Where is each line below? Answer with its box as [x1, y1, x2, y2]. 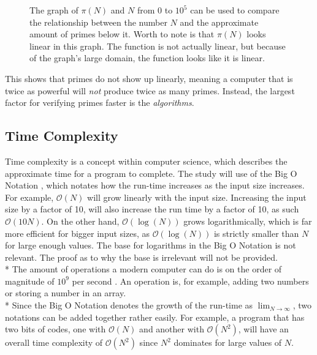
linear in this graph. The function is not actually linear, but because [29, 39, 286, 52]
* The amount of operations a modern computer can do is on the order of [5, 263, 282, 275]
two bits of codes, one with [5, 323, 106, 335]
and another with [139, 323, 204, 335]
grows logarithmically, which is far [183, 214, 312, 227]
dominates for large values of [174, 336, 282, 349]
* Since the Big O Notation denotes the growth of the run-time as [5, 299, 253, 312]
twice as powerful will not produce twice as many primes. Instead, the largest [5, 84, 295, 97]
